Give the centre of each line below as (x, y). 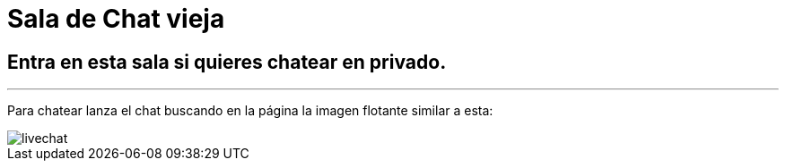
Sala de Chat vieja (116, 19)
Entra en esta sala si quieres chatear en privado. (227, 62)
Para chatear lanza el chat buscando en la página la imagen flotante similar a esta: (250, 111)
